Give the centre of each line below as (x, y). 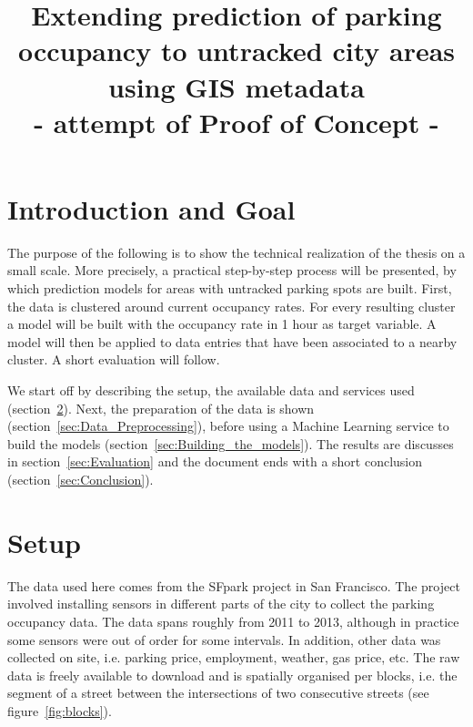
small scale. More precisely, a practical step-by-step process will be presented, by (232, 270)
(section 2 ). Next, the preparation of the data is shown (161, 408)
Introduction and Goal (151, 208)
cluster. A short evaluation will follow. (114, 359)
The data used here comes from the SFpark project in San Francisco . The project (234, 585)
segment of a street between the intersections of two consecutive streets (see (218, 693)
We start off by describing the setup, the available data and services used (211, 390)
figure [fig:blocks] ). (60, 710)
